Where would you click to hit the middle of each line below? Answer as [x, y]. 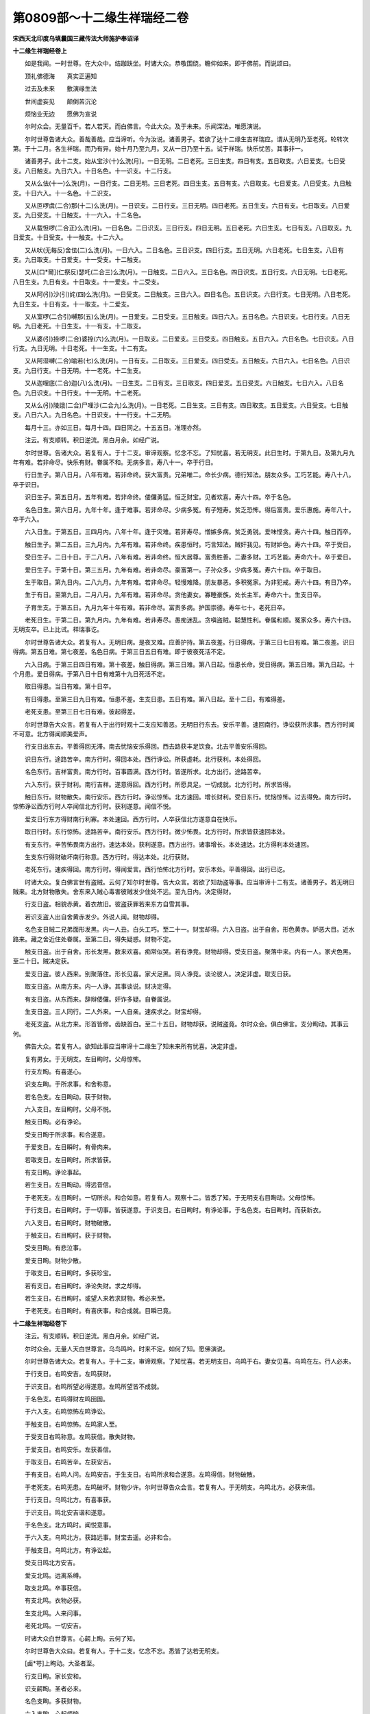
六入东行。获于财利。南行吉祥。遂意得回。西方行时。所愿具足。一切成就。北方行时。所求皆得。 [159, 784]
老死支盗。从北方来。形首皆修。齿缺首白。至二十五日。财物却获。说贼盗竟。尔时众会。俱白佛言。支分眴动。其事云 [186, 1024]
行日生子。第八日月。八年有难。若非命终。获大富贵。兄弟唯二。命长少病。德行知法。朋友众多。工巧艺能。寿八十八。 [189, 475]
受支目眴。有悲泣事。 [54, 1248]
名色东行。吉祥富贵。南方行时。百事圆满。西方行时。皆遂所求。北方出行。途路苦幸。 [145, 772]
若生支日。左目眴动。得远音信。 [70, 1185]
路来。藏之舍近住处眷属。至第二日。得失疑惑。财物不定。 [94, 939]
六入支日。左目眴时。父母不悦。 [70, 1109]
